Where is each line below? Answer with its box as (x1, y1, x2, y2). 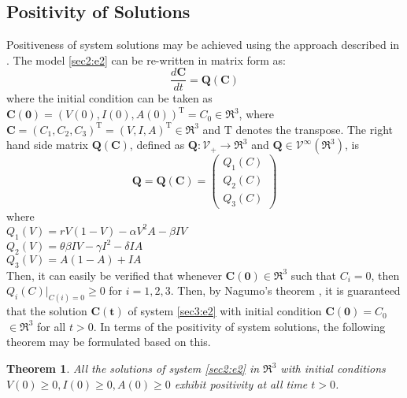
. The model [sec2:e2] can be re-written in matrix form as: (6, 51, 286, 68)
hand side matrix (6, 136, 88, 153)
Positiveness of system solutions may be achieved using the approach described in (6, 36, 400, 53)
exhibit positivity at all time (174, 375, 308, 392)
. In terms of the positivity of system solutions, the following (93, 318, 386, 334)
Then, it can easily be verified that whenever (6, 266, 222, 283)
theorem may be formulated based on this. (6, 333, 211, 350)
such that (290, 266, 337, 283)
